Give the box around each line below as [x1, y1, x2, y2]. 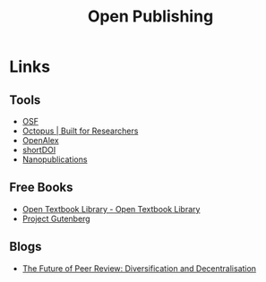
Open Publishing [87, 6, 214, 27]
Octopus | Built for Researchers [21, 125, 139, 136]
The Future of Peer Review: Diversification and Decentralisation [21, 262, 257, 274]
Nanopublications [21, 154, 88, 165]
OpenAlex [21, 135, 60, 145]
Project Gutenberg [21, 213, 91, 224]
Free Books [9, 180, 73, 195]
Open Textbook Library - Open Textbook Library [21, 203, 201, 214]
